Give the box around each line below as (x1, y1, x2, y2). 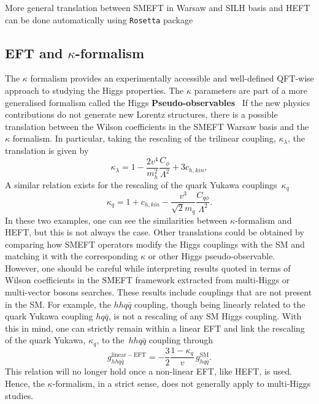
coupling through (148, 333, 213, 346)
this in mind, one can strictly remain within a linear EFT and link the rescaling (5, 321, 305, 334)
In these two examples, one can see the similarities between (5, 213, 228, 226)
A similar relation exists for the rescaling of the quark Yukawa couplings (5, 178, 277, 191)
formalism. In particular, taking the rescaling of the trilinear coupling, (12, 132, 276, 145)
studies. (5, 389, 34, 402)
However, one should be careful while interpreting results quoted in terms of (5, 261, 291, 274)
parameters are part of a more (194, 84, 307, 97)
